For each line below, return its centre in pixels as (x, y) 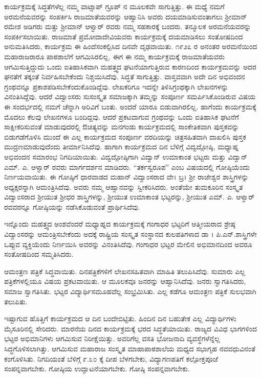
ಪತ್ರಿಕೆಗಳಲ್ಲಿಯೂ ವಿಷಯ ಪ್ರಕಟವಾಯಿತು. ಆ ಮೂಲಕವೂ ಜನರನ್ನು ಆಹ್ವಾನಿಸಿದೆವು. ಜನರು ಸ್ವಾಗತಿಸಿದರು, (125, 281)
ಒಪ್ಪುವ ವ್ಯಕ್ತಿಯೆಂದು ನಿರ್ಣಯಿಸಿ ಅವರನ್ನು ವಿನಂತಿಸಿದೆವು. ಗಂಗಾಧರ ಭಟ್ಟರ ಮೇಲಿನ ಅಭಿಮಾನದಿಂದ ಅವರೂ (128, 244)
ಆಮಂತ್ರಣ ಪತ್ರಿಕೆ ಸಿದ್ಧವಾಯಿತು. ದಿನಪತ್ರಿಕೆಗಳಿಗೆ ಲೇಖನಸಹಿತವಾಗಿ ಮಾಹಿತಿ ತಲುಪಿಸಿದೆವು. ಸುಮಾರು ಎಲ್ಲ (125, 271)
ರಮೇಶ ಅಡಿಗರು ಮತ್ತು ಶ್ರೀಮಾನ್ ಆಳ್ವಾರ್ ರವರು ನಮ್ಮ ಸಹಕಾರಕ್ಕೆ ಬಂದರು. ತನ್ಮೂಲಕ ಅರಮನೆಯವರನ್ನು (128, 26)
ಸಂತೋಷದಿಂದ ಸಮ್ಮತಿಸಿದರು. (39, 254)
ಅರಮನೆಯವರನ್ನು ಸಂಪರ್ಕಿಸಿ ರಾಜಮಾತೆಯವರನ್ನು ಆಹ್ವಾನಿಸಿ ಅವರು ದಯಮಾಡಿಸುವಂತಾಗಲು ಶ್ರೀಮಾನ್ (126, 16)
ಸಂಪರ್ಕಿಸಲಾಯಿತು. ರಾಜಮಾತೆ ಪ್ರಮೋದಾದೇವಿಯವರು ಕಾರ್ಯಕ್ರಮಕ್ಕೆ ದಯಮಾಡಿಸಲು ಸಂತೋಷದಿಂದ (124, 36)
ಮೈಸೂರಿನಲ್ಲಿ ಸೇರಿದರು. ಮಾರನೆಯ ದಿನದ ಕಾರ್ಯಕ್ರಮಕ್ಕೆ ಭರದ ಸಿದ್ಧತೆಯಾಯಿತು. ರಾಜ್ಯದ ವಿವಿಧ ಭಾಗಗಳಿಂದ (131, 328)
